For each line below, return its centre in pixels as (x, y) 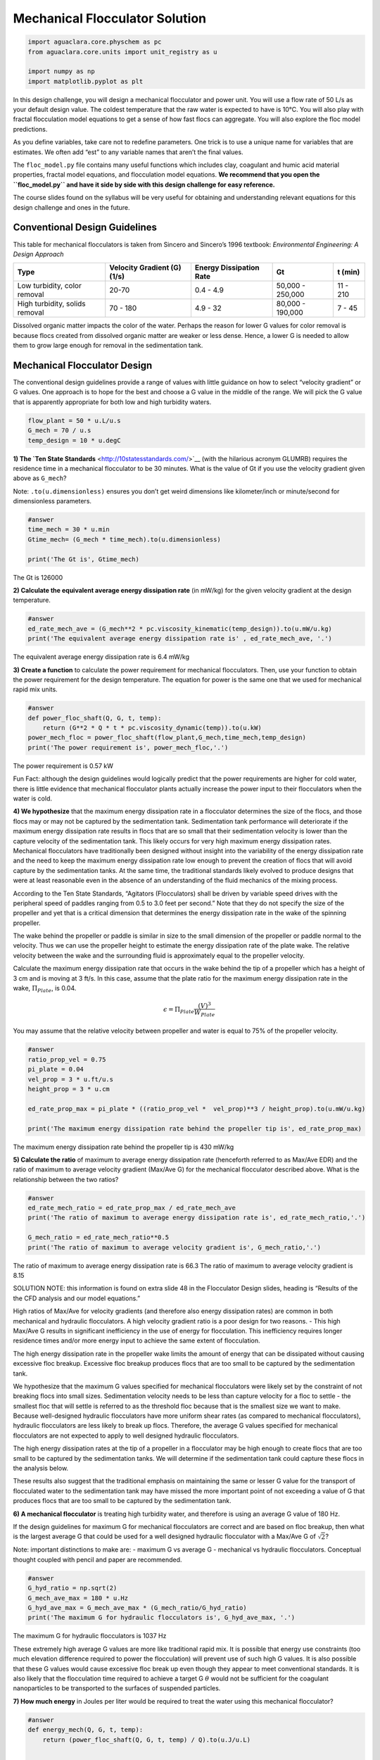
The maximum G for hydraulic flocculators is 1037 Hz (90, 1636)
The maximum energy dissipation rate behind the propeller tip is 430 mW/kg (123, 1147)
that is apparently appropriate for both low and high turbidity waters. (112, 402)
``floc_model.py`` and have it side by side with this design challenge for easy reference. (144, 184)
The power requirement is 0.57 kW (63, 766)
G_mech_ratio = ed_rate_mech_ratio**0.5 (98, 1238)
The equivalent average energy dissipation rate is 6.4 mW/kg (101, 657)
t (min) (349, 272)
